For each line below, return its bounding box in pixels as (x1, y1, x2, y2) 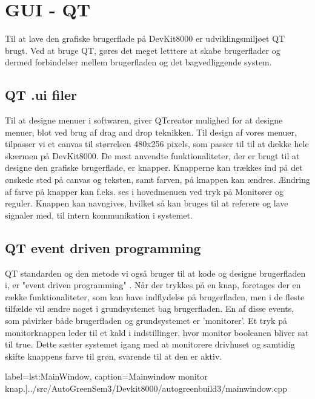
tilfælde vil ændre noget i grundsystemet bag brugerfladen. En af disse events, (5, 302, 294, 315)
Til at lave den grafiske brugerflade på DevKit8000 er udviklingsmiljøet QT (5, 32, 285, 45)
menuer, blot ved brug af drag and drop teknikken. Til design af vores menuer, (5, 125, 297, 138)
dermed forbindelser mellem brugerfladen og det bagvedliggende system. (5, 56, 272, 68)
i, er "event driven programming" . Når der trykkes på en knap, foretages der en (5, 279, 301, 291)
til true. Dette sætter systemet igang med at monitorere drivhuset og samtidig (5, 338, 295, 351)
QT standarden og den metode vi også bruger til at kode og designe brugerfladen (5, 266, 306, 279)
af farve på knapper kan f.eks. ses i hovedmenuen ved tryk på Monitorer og (5, 185, 284, 197)
